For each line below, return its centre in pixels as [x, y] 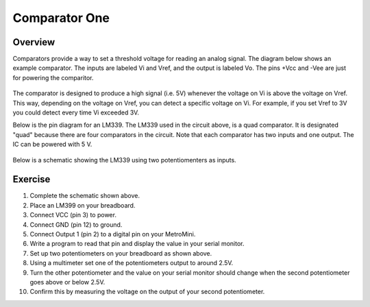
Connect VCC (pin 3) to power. [73, 215]
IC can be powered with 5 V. [52, 145]
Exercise [32, 179]
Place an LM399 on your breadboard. [83, 205]
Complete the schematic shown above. [85, 196]
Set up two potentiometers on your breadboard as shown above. [121, 253]
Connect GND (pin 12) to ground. [76, 224]
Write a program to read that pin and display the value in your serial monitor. [137, 244]
